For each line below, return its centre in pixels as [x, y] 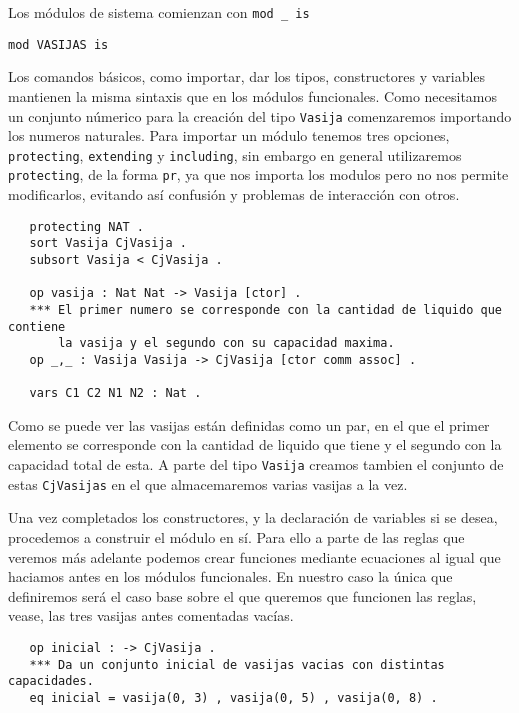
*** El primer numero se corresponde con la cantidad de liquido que [265, 309]
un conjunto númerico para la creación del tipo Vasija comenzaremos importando [260, 115]
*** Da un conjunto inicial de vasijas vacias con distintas [237, 664]
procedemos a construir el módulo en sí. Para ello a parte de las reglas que [236, 536]
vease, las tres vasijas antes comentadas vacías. [151, 615]
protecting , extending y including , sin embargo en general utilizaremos [235, 154]
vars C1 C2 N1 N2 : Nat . [115, 393]
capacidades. [51, 681]
